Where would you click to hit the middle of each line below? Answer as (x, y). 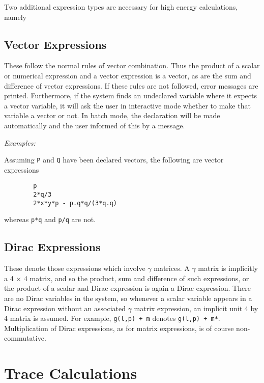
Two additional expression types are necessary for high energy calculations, (121, 7)
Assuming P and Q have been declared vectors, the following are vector (114, 160)
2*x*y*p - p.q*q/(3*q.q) (75, 203)
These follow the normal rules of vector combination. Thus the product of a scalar (132, 65)
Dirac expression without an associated (65, 308)
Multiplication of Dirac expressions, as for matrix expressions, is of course (119, 328)
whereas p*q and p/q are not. (50, 219)
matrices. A (172, 268)
